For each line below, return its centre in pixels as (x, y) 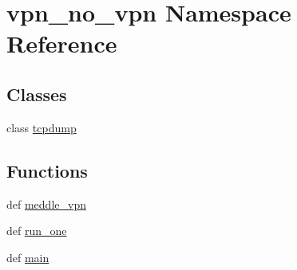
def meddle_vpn (46, 203)
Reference (62, 43)
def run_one (37, 231)
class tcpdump (42, 127)
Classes (37, 94)
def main (28, 257)
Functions (47, 170)
